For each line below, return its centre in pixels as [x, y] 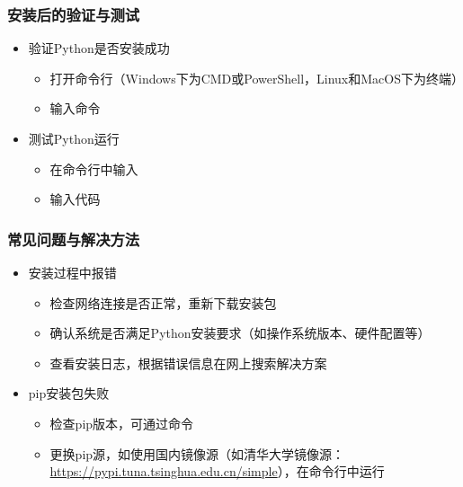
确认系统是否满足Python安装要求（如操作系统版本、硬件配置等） [240, 333]
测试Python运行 [74, 138]
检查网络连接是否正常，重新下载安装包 [163, 302]
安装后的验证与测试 [74, 14]
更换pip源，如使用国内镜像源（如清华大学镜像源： [197, 453]
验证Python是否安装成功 [99, 48]
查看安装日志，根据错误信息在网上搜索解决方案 [188, 363]
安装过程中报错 [72, 272]
